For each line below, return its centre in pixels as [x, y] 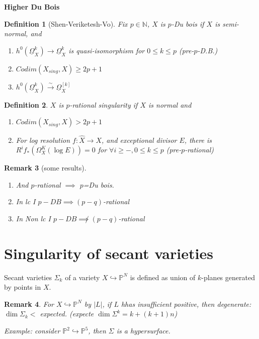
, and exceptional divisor [139, 140]
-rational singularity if [104, 104]
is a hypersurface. [143, 331]
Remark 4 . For [29, 304]
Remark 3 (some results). [45, 168]
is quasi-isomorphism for [107, 50]
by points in [23, 287]
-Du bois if [188, 23]
